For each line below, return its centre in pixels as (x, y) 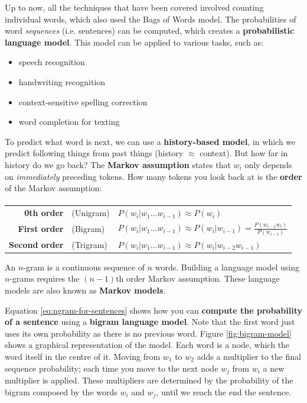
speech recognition (52, 62)
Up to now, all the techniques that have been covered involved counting (134, 7)
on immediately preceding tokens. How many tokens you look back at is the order (153, 176)
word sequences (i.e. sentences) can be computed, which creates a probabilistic (150, 30)
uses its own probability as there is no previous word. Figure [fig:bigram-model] (148, 333)
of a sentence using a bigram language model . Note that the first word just (150, 322)
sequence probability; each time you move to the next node (112, 368)
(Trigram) (89, 244)
